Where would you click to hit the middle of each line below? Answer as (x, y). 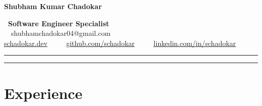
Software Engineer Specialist (59, 23)
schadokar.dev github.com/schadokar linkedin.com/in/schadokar (120, 43)
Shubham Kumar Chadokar (53, 6)
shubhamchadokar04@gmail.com (61, 33)
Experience (43, 93)
